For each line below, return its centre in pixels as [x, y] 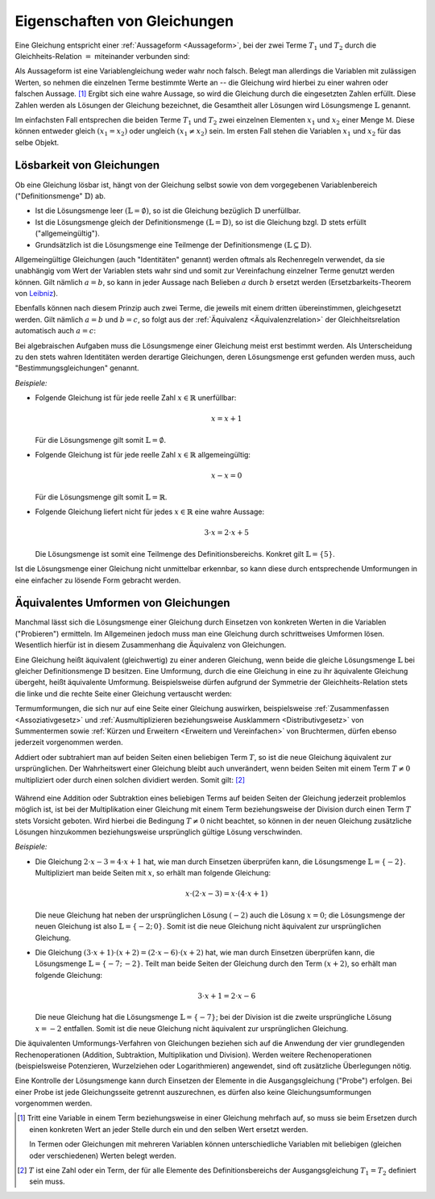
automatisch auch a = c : [56, 331]
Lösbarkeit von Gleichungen [87, 165]
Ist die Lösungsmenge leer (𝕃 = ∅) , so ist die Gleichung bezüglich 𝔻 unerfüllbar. [168, 211]
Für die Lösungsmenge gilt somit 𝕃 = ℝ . [101, 497]
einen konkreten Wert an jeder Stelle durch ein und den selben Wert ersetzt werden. [169, 1129]
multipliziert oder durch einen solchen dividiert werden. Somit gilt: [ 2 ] [130, 779]
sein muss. [47, 1181]
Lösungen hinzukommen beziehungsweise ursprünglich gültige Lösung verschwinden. [159, 832]
